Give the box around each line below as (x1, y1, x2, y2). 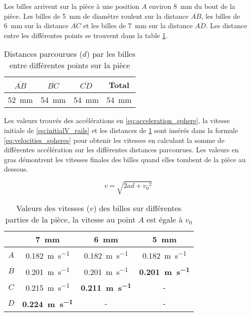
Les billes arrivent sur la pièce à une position (4, 1, 140, 11)
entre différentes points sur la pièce (9, 59, 130, 71)
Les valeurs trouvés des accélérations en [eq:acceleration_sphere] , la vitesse (4, 115, 230, 126)
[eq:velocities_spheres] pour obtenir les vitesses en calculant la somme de (4, 135, 225, 145)
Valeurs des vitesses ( (16, 202, 90, 214)
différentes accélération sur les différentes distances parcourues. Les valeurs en (4, 144, 239, 155)
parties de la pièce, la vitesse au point (5, 214, 136, 226)
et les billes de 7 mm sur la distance (83, 20, 193, 31)
